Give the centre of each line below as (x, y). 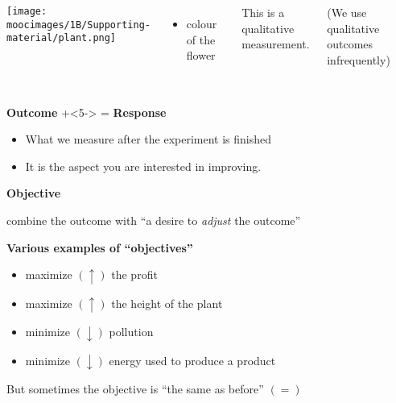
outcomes (350, 44)
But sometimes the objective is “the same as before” (135, 389)
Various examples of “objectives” (100, 247)
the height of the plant (167, 303)
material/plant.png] (62, 38)
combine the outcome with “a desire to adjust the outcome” (154, 220)
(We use (347, 12)
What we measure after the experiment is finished (148, 139)
